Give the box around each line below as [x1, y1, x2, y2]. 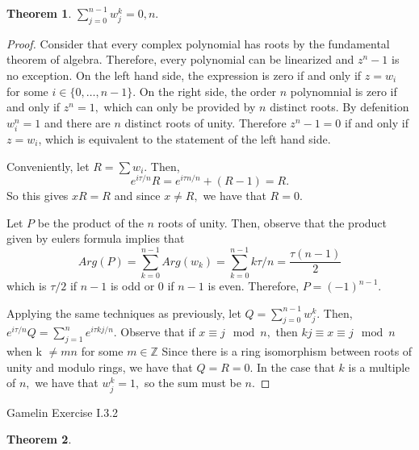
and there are [44, 114, 111, 131]
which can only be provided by [103, 98, 256, 115]
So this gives [6, 187, 69, 204]
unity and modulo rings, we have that [6, 358, 193, 375]
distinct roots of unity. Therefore [124, 114, 287, 131]
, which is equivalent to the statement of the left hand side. [38, 130, 331, 147]
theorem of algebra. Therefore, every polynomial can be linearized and [6, 51, 354, 68]
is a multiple [348, 358, 410, 375]
